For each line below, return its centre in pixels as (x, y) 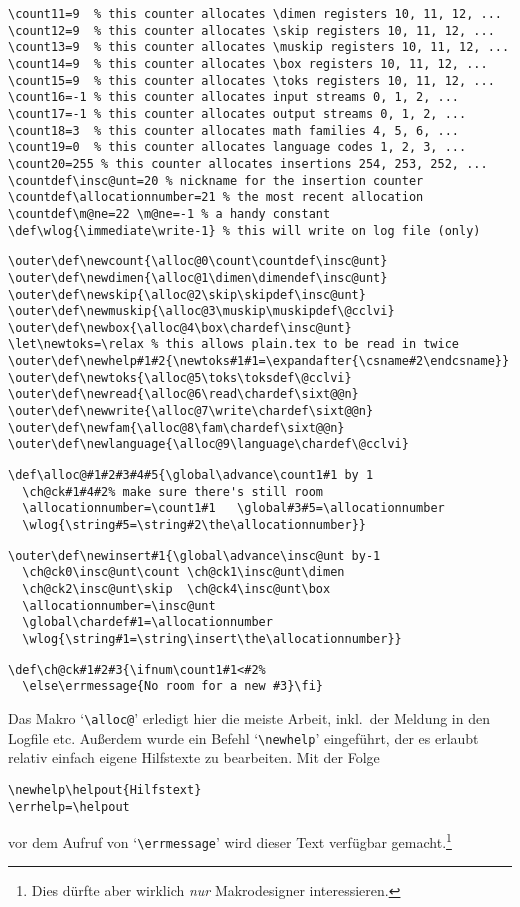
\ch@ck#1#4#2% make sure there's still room (172, 491)
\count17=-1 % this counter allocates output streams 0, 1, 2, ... (237, 113)
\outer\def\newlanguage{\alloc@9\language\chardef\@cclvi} (208, 444)
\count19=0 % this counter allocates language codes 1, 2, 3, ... (237, 147)
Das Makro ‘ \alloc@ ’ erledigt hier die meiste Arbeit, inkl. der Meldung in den (249, 717)
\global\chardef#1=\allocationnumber (147, 622)
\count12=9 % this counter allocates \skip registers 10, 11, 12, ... (251, 30)
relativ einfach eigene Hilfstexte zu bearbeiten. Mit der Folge (194, 757)
